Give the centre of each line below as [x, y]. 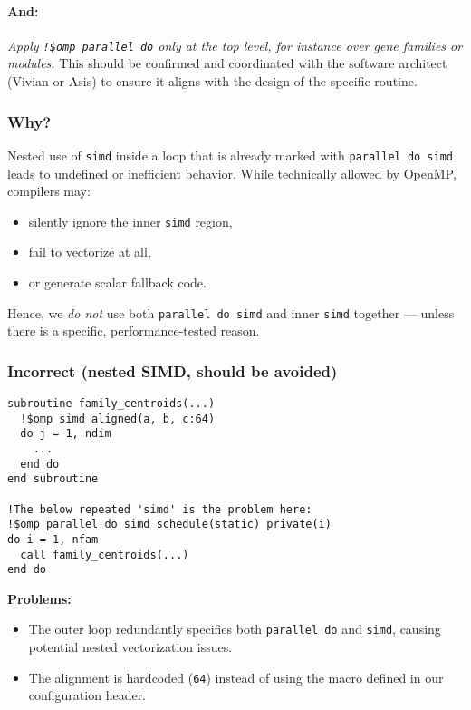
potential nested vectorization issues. [130, 647]
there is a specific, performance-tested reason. [134, 331]
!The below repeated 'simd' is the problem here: [160, 509]
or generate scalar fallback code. [117, 282]
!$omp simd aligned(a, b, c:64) [118, 418]
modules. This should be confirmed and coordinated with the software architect [227, 63]
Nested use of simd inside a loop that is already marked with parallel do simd [231, 155]
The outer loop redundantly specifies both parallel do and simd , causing [235, 629]
